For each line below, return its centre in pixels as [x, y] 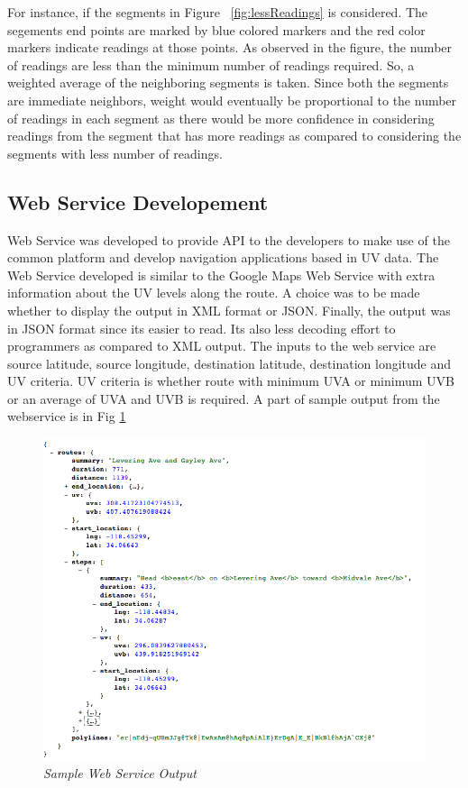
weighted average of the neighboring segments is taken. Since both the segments [228, 82]
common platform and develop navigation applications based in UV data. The [223, 257]
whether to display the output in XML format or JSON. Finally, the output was [229, 310]
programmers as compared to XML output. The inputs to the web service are [222, 346]
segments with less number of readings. [115, 153]
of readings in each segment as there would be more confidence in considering [221, 118]
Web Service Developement [138, 202]
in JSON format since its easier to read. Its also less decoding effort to [202, 328]
